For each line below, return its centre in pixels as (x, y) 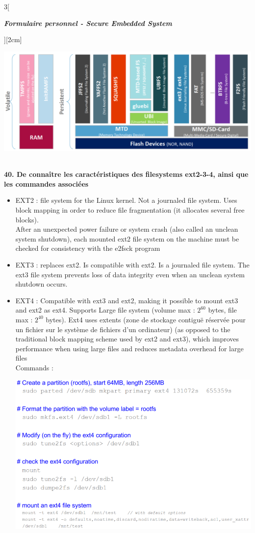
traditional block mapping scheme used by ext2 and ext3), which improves (127, 339)
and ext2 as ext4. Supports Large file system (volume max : (105, 310)
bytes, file (222, 310)
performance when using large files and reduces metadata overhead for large (129, 348)
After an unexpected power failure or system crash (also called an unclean (127, 229)
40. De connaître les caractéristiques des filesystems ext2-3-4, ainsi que (126, 174)
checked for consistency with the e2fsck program (88, 248)
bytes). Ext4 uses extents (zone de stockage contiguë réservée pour (146, 319)
